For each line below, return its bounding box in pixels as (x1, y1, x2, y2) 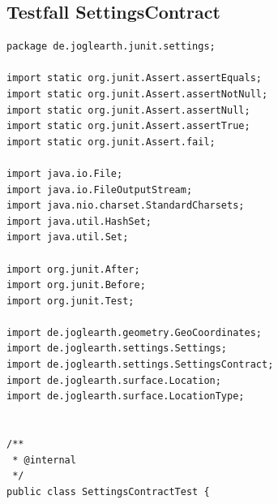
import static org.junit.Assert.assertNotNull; (6, 88, 268, 100)
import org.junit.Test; (6, 295, 135, 307)
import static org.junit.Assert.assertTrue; (6, 120, 250, 132)
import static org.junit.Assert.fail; (6, 136, 216, 148)
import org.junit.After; (6, 263, 140, 275)
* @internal (12, 454, 76, 466)
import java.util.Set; (6, 231, 129, 243)
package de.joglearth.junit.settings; (6, 41, 216, 53)
